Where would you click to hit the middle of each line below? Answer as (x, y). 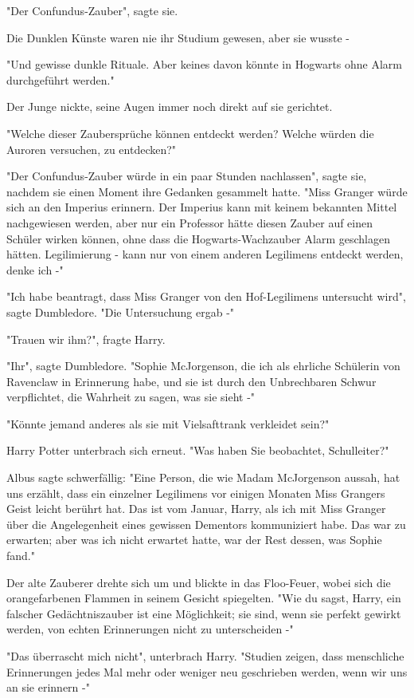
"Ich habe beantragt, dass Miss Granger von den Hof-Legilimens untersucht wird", (206, 296)
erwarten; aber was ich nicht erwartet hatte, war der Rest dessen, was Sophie (194, 540)
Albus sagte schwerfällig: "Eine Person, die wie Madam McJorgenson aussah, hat (203, 477)
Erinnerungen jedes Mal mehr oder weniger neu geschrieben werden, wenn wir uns (207, 671)
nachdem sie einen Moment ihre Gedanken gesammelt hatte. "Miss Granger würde (207, 191)
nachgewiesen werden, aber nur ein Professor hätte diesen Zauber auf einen (190, 222)
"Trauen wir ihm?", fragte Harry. (86, 339)
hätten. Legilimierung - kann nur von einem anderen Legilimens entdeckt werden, (205, 254)
